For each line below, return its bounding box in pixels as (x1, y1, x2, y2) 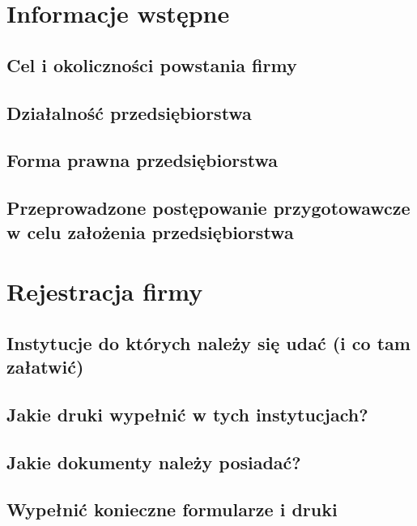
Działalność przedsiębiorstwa (6, 100, 252, 125)
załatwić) (6, 354, 84, 379)
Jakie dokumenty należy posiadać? (6, 449, 301, 474)
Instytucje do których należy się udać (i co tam (6, 330, 411, 355)
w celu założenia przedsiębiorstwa (6, 219, 294, 244)
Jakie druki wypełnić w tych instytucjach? (6, 401, 368, 426)
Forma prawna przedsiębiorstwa (6, 148, 279, 173)
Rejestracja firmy (6, 275, 203, 308)
